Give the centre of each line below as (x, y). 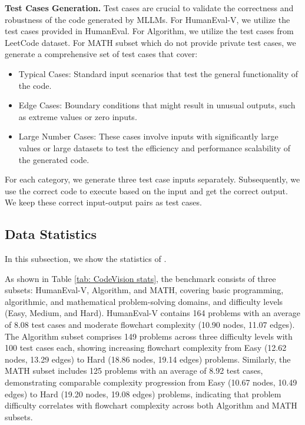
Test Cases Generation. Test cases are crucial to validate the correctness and (149, 8)
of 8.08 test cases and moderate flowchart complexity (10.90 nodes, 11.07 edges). (150, 325)
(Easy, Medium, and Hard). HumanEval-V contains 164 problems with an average (153, 313)
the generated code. (54, 159)
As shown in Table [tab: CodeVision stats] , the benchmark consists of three (140, 278)
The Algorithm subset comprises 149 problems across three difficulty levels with (149, 336)
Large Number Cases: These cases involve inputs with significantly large (148, 136)
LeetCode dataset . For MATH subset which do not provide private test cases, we (150, 42)
